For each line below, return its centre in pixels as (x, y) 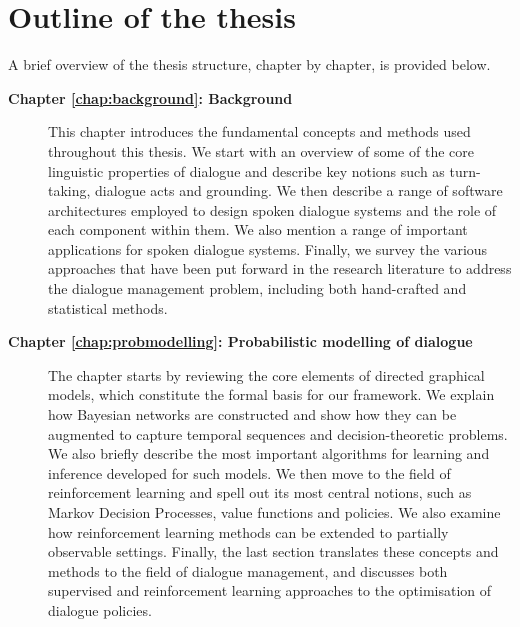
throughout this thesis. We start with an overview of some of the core (261, 150)
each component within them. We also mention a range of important (258, 229)
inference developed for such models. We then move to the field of (249, 472)
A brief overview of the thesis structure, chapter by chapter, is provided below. (249, 64)
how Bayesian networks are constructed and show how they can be (252, 414)
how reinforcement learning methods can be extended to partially (248, 531)
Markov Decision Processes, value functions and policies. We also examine (274, 512)
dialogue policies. (100, 609)
